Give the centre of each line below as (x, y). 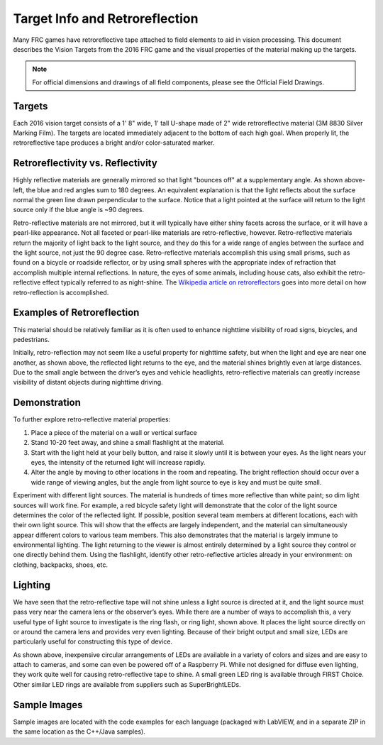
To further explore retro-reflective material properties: (92, 419)
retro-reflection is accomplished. (61, 292)
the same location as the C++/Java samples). (79, 732)
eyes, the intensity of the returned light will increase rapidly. (118, 462)
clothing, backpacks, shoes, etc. (60, 565)
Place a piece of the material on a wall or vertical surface (114, 432)
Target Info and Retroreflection (106, 18)
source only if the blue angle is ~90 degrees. (79, 210)
